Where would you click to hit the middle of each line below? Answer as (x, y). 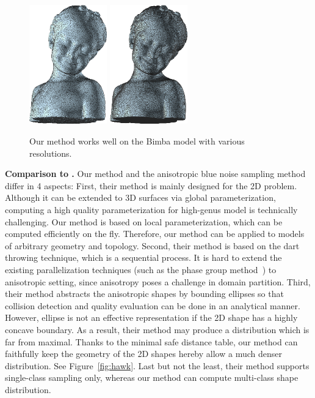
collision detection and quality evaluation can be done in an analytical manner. (153, 305)
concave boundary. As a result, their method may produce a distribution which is (157, 329)
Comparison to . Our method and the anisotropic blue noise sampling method (155, 174)
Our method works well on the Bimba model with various (137, 141)
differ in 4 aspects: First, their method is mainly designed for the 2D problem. (151, 185)
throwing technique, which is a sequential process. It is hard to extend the (143, 257)
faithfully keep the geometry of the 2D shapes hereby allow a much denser (143, 354)
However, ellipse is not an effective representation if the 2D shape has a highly (151, 317)
